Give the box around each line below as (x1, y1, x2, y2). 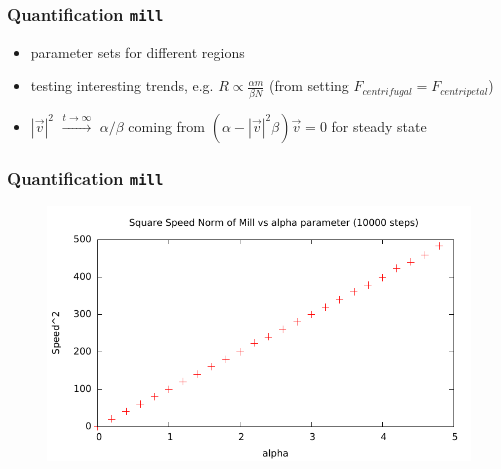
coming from (128, 115, 206, 136)
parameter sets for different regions (30, 41, 245, 62)
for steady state (331, 115, 427, 136)
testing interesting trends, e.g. (30, 75, 214, 96)
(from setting (269, 75, 349, 96)
